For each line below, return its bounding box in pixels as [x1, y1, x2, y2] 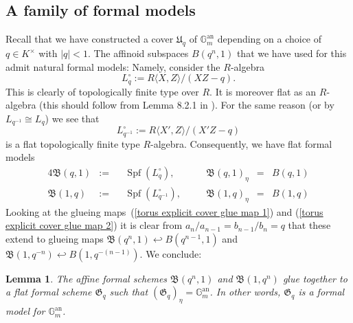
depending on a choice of [217, 32, 322, 46]
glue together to [282, 271, 348, 285]
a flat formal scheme [5, 285, 92, 299]
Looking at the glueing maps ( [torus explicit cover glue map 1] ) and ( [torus [5, 204, 323, 219]
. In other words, [209, 285, 281, 299]
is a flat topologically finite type [5, 136, 140, 151]
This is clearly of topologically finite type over [5, 84, 199, 98]
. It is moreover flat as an [209, 84, 317, 98]
